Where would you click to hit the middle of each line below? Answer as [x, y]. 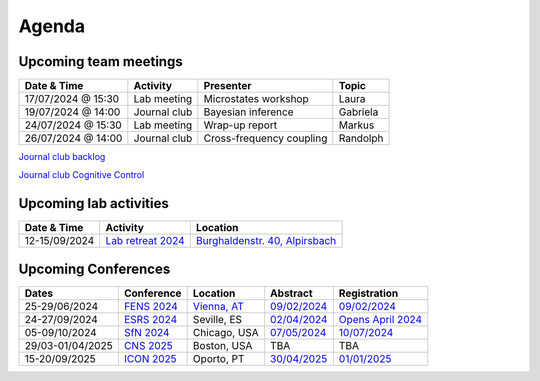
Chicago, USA [225, 332]
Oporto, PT [218, 358]
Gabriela [358, 112]
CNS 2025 [148, 345]
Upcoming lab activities [93, 203]
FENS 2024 [151, 306]
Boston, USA [222, 345]
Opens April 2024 [380, 319]
